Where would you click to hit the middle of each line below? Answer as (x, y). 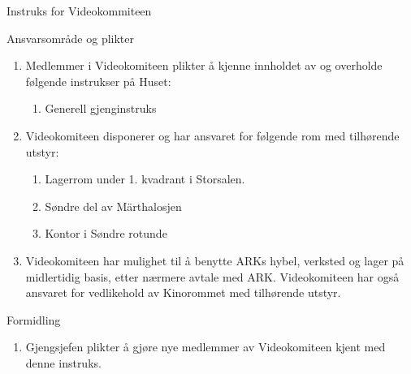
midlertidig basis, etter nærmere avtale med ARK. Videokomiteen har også (212, 276)
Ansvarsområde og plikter (70, 38)
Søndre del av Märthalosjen (113, 206)
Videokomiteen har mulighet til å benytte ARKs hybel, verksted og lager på (215, 260)
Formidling (34, 319)
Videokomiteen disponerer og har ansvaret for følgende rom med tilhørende (212, 135)
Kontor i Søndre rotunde (106, 233)
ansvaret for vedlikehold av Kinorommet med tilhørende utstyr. (183, 292)
